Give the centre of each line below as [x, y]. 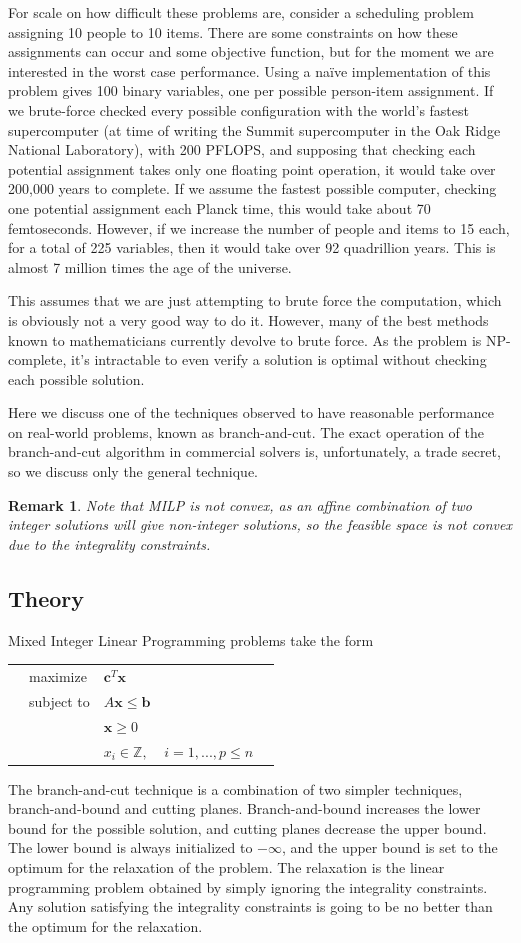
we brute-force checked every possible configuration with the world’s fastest [238, 109]
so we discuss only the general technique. [133, 471]
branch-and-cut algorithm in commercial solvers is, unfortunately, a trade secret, [254, 451]
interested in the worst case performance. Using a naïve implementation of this [249, 70]
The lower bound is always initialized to [130, 847]
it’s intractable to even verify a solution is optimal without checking [278, 359]
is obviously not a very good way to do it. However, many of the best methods [248, 319]
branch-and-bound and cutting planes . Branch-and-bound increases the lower [244, 808]
